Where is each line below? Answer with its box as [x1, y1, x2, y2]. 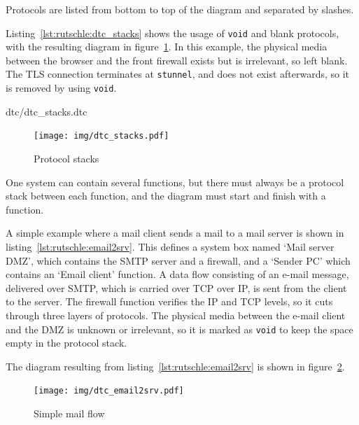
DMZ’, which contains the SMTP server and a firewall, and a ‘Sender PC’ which [6, 253, 351, 267]
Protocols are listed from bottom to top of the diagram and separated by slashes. [6, 2, 354, 16]
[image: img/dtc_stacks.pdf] [34, 131, 169, 141]
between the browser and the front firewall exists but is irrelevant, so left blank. [6, 53, 348, 67]
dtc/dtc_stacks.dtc [6, 104, 87, 118]
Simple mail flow [34, 406, 105, 421]
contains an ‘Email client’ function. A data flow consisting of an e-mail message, [6, 267, 349, 281]
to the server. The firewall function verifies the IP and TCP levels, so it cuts [6, 294, 333, 309]
